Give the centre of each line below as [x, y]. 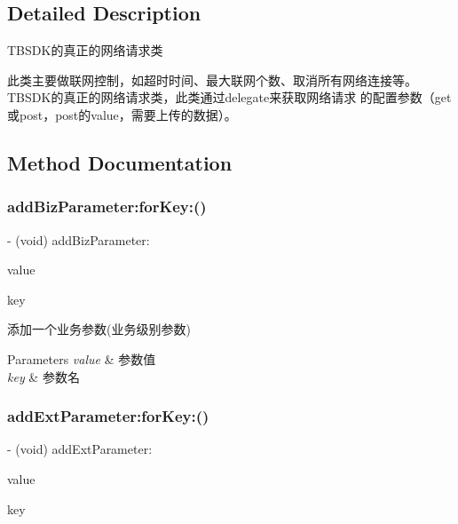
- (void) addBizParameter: [79, 239]
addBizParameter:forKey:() [107, 206]
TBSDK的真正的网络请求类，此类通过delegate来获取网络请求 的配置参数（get [229, 97]
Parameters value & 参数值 [82, 358]
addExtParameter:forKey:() [108, 416]
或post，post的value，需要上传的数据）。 [122, 114]
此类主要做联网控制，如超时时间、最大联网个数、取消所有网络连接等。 [212, 79]
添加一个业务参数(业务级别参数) [99, 329]
